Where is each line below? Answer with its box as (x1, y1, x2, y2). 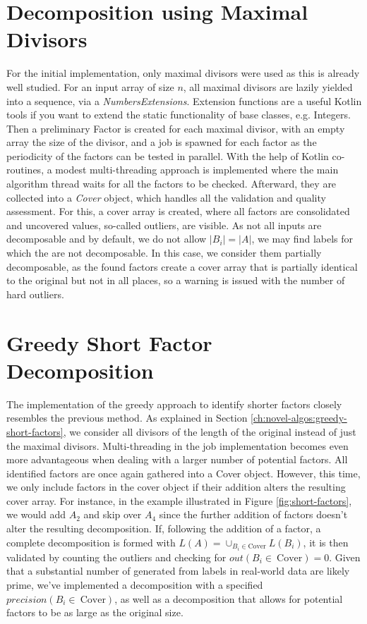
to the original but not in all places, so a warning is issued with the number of (6, 273, 345, 288)
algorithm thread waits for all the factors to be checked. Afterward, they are (6, 176, 337, 191)
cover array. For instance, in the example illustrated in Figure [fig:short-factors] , (6, 493, 352, 508)
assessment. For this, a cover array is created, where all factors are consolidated (6, 204, 350, 219)
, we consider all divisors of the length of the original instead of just (63, 424, 356, 439)
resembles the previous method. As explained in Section (6, 410, 248, 425)
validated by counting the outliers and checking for (6, 549, 227, 564)
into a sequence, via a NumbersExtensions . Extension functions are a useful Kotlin (6, 93, 362, 108)
